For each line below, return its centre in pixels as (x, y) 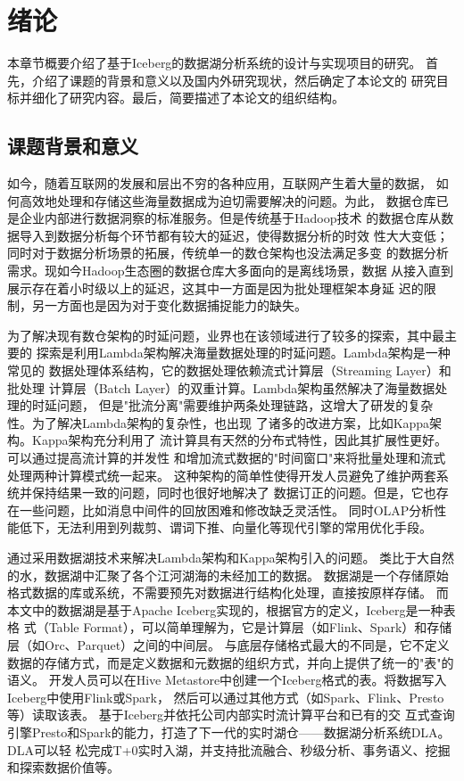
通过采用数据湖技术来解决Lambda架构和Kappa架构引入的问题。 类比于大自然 (231, 557)
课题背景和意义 (73, 146)
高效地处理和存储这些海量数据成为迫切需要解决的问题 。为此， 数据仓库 (228, 200)
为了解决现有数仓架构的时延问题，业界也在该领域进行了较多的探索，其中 (220, 335)
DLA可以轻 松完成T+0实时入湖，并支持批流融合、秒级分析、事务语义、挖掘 (229, 749)
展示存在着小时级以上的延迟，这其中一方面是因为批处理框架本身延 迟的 (215, 288)
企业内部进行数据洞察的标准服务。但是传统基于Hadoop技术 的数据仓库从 (230, 218)
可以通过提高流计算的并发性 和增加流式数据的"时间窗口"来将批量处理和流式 (227, 458)
